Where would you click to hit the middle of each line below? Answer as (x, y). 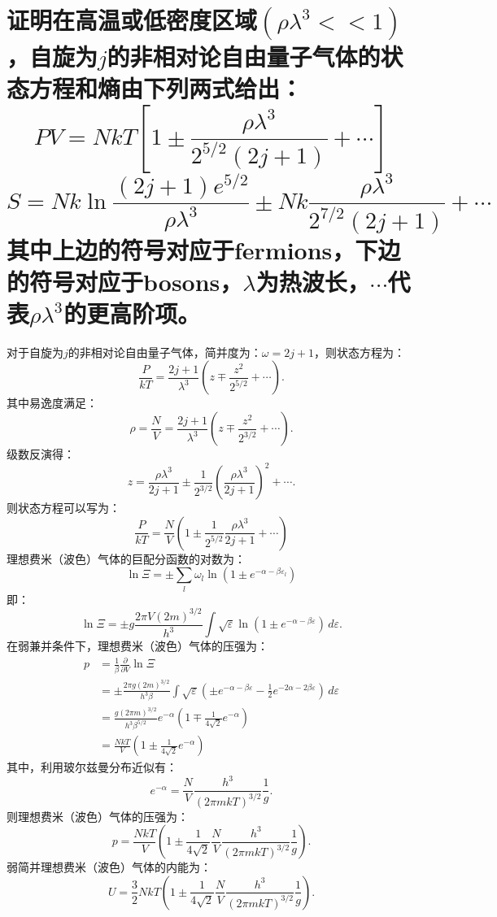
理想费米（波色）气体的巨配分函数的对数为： (126, 558)
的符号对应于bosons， (125, 281)
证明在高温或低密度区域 (132, 20)
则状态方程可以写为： (63, 508)
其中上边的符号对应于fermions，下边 (204, 249)
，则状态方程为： (360, 352)
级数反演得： (41, 454)
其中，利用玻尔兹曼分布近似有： (92, 767)
